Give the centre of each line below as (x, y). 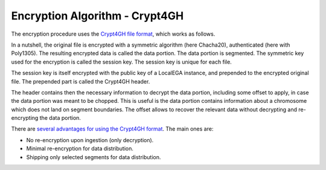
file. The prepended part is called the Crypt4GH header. (81, 81)
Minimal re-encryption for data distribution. (80, 149)
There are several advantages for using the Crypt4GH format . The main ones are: (112, 129)
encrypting (25, 118)
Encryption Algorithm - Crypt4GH (97, 16)
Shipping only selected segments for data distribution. (94, 157)
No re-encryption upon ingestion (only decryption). (90, 140)
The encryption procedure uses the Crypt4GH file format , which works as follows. (113, 34)
